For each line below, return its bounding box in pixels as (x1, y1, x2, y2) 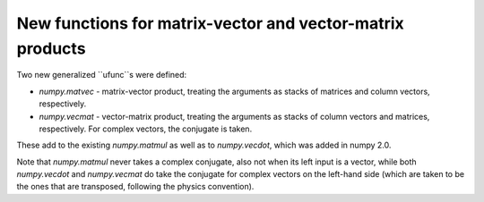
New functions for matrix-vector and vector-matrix (16, 13, 405, 33)
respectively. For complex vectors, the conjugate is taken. (39, 123, 253, 134)
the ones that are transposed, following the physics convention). (16, 181, 255, 192)
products (16, 38, 86, 58)
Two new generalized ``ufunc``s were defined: (16, 70, 187, 80)
